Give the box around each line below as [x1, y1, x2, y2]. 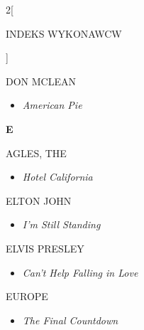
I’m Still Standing [22, 217, 101, 232]
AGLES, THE [6, 145, 67, 160]
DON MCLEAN [6, 73, 76, 88]
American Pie [22, 97, 82, 112]
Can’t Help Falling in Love [22, 265, 138, 280]
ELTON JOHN [6, 193, 72, 208]
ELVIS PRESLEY [6, 240, 84, 255]
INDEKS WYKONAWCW [6, 26, 122, 41]
